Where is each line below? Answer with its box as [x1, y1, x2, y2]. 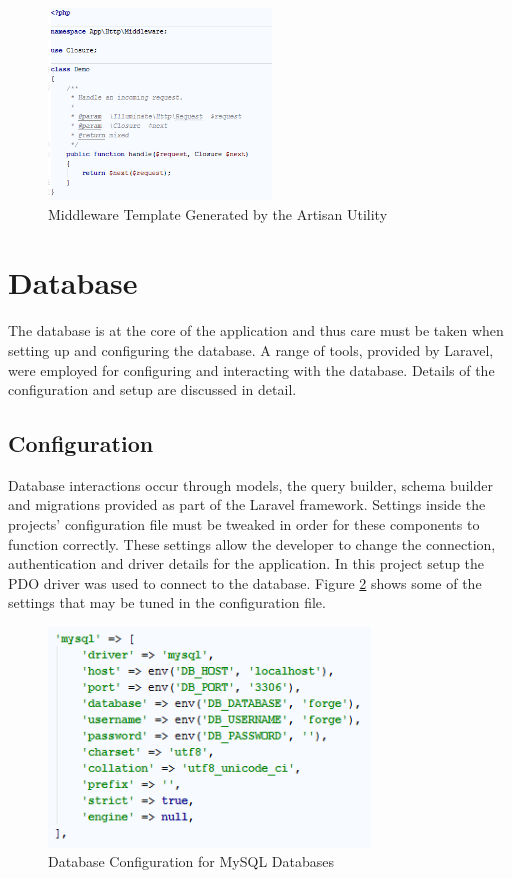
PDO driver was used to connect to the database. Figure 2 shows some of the [8, 572, 482, 593]
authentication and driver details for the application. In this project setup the [8, 553, 485, 574]
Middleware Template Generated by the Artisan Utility [48, 203, 388, 224]
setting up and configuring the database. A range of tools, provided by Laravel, [8, 339, 494, 360]
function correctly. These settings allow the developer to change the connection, [8, 533, 496, 554]
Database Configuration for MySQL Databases [48, 851, 334, 872]
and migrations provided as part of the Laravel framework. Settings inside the [8, 494, 486, 515]
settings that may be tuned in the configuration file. [8, 592, 326, 613]
